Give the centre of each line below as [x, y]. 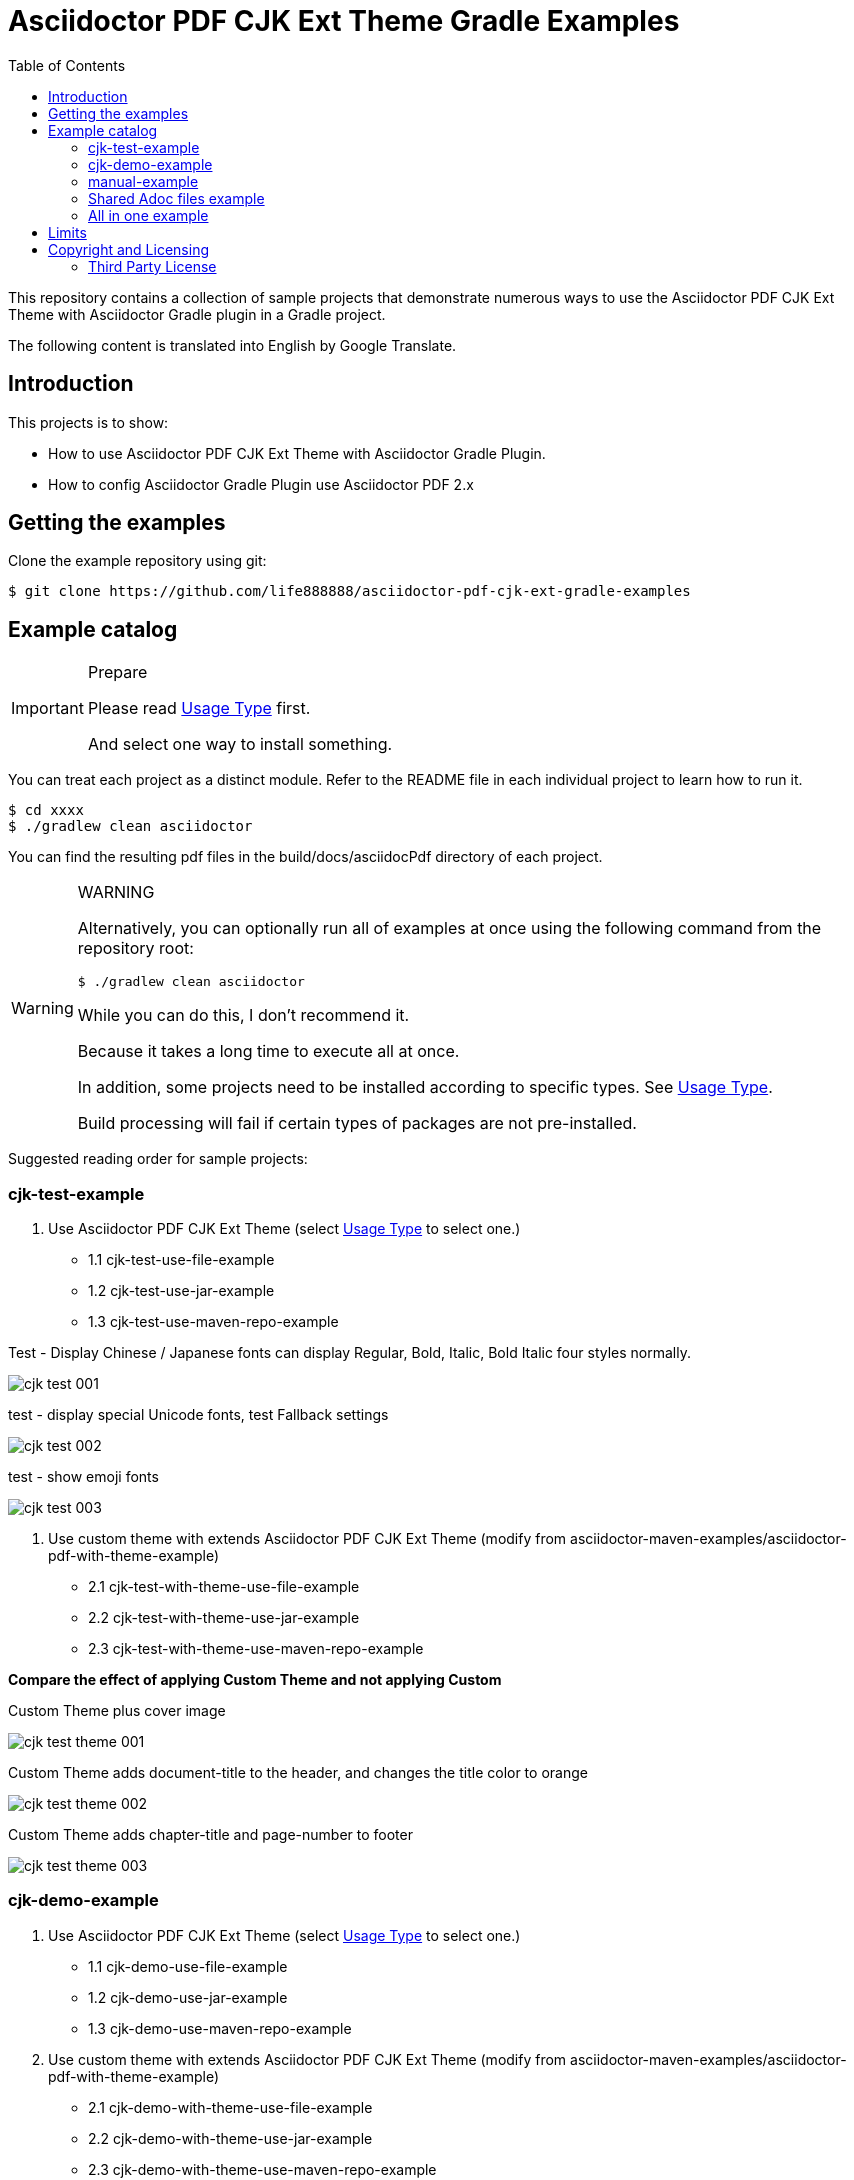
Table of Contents [67, 65]
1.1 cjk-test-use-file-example [181, 1260]
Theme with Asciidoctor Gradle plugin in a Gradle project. [197, 314]
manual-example [143, 181]
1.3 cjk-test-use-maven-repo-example [213, 1322]
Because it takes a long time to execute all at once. [268, 1051]
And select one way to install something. [240, 744]
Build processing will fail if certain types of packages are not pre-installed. [357, 1123]
